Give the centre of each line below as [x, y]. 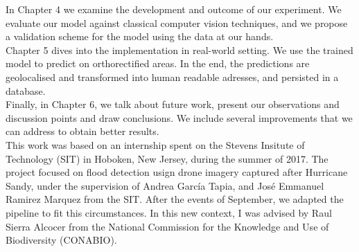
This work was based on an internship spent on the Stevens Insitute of [155, 144]
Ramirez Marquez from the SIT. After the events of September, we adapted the [175, 199]
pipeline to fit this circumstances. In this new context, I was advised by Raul [169, 212]
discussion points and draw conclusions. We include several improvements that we [179, 117]
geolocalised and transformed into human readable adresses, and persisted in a [172, 76]
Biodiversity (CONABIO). [61, 240]
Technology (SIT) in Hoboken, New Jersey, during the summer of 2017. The [167, 158]
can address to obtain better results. [82, 131]
